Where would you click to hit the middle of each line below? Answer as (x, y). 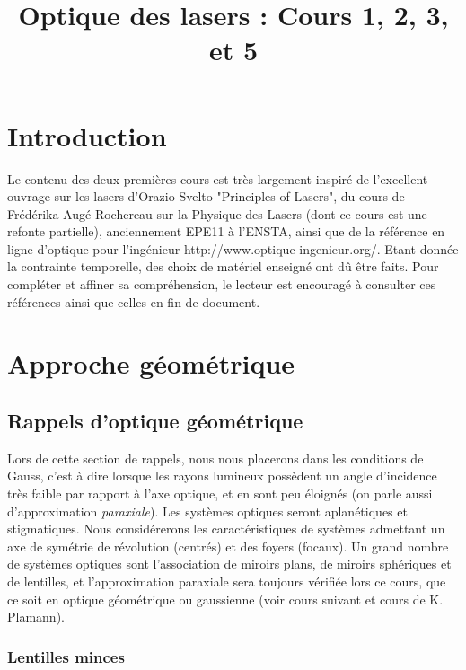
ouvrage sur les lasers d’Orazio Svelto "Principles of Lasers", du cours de (206, 196)
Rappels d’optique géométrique (155, 421)
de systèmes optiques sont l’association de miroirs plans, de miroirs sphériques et (229, 564)
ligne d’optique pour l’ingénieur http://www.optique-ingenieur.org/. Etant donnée (233, 248)
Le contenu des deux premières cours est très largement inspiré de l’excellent (218, 178)
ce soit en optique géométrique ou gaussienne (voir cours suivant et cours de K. (225, 599)
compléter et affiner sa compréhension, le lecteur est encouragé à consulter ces (222, 284)
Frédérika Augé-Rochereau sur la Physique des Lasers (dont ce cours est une (217, 213)
